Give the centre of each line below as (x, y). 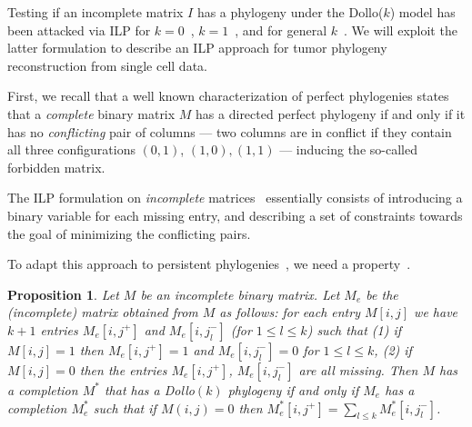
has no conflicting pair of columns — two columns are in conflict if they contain (230, 131)
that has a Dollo (149, 389)
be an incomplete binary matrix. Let (240, 294)
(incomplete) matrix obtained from (103, 312)
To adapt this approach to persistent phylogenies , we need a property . (209, 264)
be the (382, 294)
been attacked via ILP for (79, 30)
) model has (422, 12)
